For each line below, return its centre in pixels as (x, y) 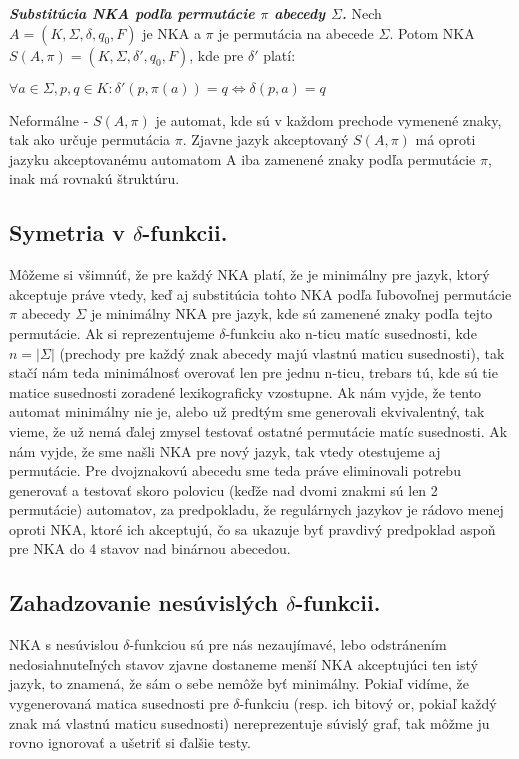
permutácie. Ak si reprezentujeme (112, 332)
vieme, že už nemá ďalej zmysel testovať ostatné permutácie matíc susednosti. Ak (258, 430)
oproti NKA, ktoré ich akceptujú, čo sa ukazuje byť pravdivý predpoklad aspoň (252, 528)
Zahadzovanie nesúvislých (143, 602)
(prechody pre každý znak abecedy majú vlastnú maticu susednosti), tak (282, 352)
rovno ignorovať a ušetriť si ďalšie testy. (130, 742)
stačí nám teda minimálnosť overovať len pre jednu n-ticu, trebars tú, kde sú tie (253, 372)
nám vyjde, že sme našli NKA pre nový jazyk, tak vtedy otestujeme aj (225, 450)
